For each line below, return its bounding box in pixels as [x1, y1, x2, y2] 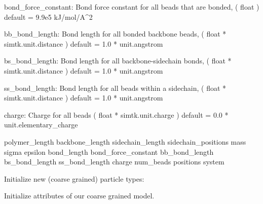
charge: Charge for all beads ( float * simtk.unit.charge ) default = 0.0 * [4, 109, 229, 120]
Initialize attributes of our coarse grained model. [4, 190, 155, 201]
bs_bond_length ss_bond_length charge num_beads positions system [4, 156, 224, 167]
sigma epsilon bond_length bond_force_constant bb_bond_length [4, 146, 214, 157]
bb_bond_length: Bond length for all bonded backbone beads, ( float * [4, 28, 227, 39]
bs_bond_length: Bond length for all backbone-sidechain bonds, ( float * [4, 55, 232, 66]
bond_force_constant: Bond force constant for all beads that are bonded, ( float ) [4, 2, 259, 12]
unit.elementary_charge [4, 119, 78, 130]
